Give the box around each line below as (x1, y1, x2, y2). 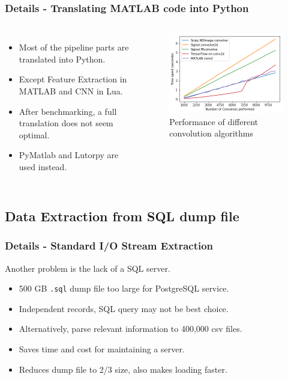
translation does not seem (19, 117, 113, 129)
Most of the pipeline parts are (19, 41, 129, 54)
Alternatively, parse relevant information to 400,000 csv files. (19, 322, 242, 335)
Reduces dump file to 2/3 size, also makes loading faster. (19, 363, 227, 375)
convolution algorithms (169, 127, 254, 139)
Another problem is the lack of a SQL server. (5, 262, 170, 274)
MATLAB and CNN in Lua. (19, 85, 123, 97)
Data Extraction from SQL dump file (5, 206, 239, 225)
